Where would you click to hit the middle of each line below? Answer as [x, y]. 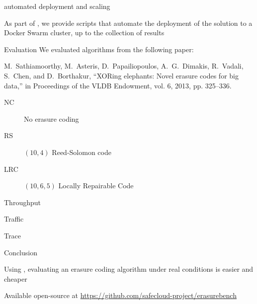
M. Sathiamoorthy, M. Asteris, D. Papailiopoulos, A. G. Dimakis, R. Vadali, [124, 66]
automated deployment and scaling [57, 6]
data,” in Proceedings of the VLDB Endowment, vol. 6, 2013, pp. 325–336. [118, 85]
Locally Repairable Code [96, 186]
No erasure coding [51, 118]
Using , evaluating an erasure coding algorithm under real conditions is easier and [129, 269]
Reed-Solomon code [82, 152]
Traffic [14, 219]
